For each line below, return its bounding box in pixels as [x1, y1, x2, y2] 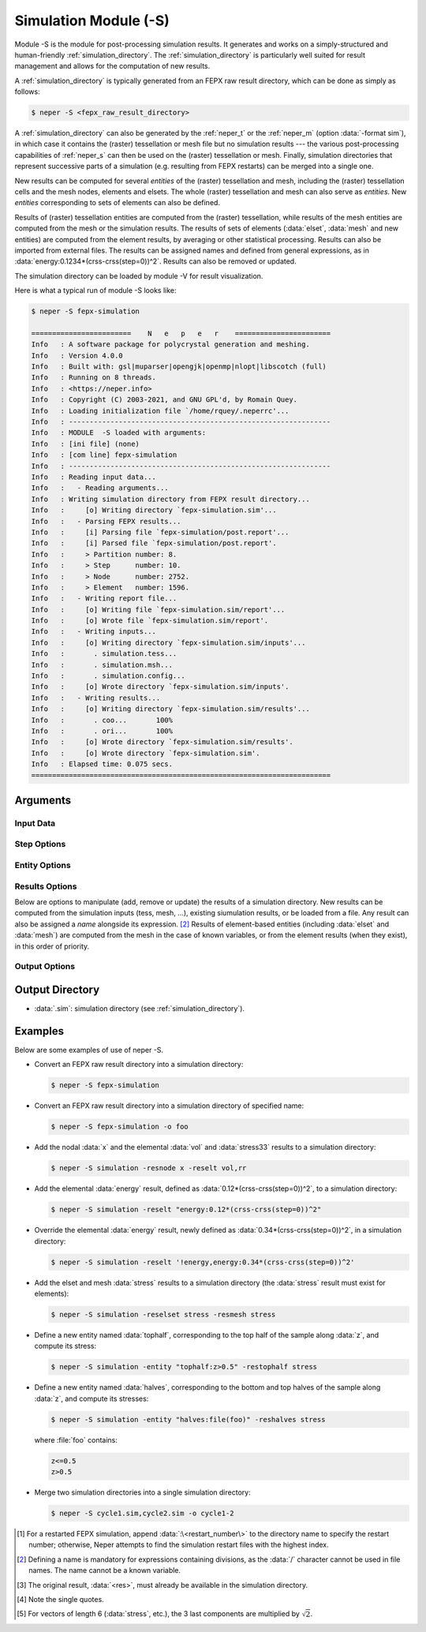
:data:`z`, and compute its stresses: [34, 1394, 149, 1403]
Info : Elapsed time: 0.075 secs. [31, 760, 174, 769]
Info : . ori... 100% [31, 726, 174, 736]
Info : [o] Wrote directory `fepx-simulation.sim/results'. [31, 738, 293, 747]
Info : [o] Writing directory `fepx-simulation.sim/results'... [31, 705, 311, 713]
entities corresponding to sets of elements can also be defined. [14, 198, 221, 208]
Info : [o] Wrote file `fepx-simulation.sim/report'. [31, 616, 269, 625]
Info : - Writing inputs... [31, 627, 157, 636]
